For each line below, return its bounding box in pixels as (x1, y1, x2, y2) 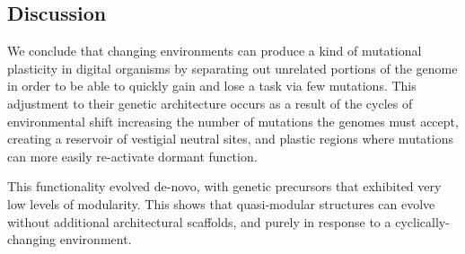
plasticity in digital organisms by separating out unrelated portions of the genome (7, 58, 458, 77)
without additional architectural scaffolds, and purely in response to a (7, 212, 391, 231)
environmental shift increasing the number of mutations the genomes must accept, (7, 111, 459, 130)
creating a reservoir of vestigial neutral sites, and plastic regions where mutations (7, 129, 454, 148)
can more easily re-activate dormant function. (7, 146, 258, 165)
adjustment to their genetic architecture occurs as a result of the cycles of (7, 93, 413, 112)
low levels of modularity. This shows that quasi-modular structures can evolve (7, 194, 435, 213)
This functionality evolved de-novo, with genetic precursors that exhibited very (7, 177, 442, 196)
